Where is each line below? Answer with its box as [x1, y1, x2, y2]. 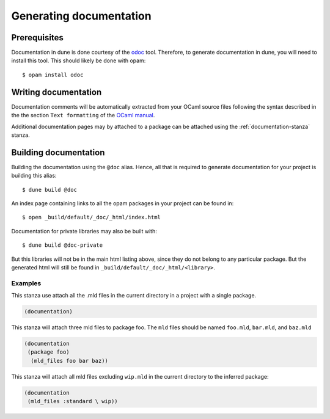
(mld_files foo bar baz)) [31, 357, 108, 364]
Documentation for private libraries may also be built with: [11, 227, 157, 235]
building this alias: [11, 172, 57, 180]
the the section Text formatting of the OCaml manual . [11, 112, 155, 119]
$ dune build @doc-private [22, 242, 103, 249]
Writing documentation [11, 87, 102, 97]
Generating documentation [11, 9, 152, 23]
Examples [11, 279, 42, 287]
